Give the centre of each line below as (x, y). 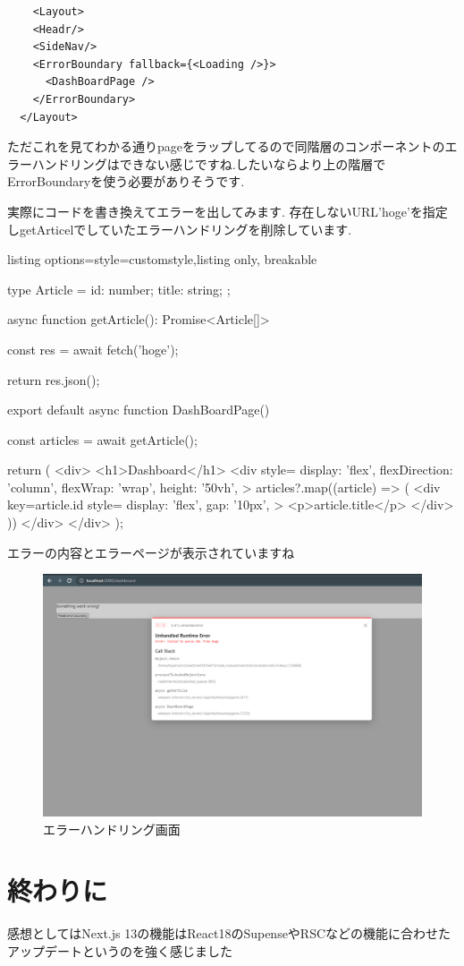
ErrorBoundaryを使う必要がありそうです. (126, 181)
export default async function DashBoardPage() (139, 410)
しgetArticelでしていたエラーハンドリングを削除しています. (180, 229)
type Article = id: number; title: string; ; (119, 289)
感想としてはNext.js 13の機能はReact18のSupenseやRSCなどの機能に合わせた (229, 933)
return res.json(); (54, 379)
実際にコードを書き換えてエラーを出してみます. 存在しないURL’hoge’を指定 (228, 211)
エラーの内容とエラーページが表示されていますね (151, 552)
